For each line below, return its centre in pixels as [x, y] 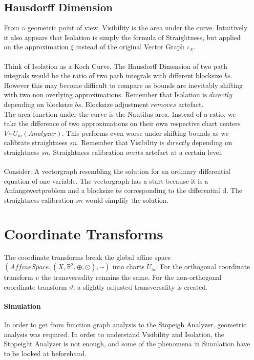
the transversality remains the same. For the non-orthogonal [131, 277]
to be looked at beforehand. [45, 353]
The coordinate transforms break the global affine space [87, 257]
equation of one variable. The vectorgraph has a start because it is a [106, 180]
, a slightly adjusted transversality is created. [140, 286]
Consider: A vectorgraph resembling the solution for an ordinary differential [117, 171]
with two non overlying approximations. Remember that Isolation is [106, 95]
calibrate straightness [36, 142]
